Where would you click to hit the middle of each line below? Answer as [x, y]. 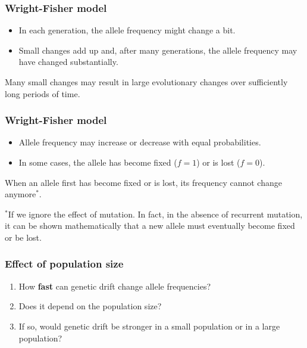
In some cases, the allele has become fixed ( [98, 162]
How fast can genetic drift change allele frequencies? [115, 286]
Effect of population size [64, 264]
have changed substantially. [68, 62]
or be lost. [23, 237]
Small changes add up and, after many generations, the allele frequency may [158, 50]
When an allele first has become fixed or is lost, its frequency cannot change [143, 182]
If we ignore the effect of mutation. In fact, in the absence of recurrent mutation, [155, 214]
